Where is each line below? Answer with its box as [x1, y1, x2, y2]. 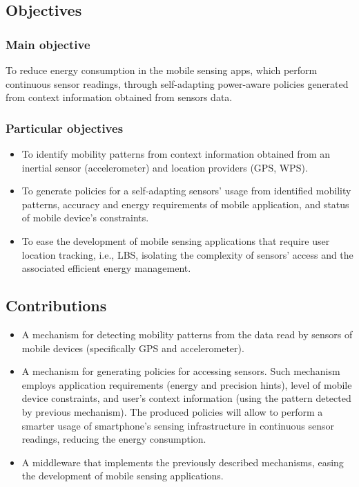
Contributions [6, 295, 107, 316]
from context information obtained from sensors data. [6, 90, 233, 104]
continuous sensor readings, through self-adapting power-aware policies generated [6, 76, 349, 91]
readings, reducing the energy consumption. [21, 432, 206, 446]
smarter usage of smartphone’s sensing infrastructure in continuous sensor [21, 418, 334, 432]
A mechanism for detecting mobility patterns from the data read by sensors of [21, 327, 353, 341]
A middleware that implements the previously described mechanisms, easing [21, 454, 344, 469]
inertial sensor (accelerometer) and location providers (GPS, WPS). [21, 160, 308, 174]
